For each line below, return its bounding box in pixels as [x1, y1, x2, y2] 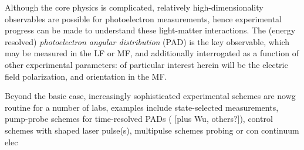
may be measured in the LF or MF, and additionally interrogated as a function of [5, 47, 299, 59]
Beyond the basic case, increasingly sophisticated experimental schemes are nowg [5, 90, 296, 102]
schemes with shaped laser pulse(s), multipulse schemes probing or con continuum [5, 124, 299, 136]
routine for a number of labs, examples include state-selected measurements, [5, 101, 279, 113]
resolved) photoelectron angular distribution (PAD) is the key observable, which [5, 35, 290, 47]
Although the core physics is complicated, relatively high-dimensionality [5, 1, 264, 13]
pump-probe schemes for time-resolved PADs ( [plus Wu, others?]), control [5, 112, 273, 125]
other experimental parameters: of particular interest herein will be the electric [5, 58, 288, 70]
